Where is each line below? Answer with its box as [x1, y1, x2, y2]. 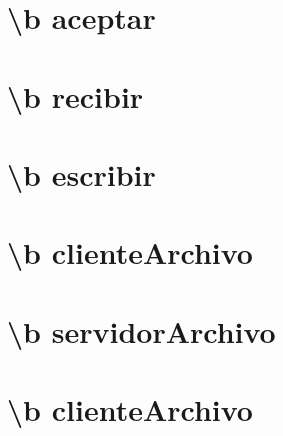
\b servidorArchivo [7, 310, 276, 351]
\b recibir [7, 75, 144, 116]
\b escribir [7, 153, 156, 194]
